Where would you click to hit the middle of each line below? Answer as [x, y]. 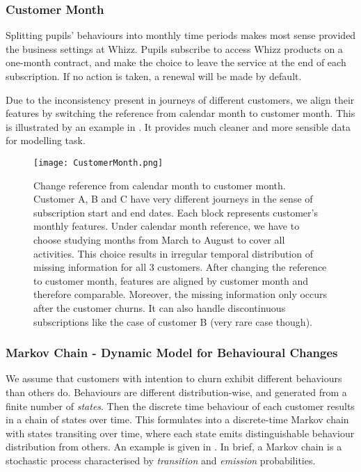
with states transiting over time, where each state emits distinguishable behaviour [180, 433]
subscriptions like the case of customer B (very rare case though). [173, 321]
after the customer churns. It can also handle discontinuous [160, 307]
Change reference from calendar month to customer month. [160, 185]
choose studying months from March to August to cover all [159, 239]
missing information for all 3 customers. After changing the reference [180, 267]
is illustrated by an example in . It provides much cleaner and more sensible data [178, 126]
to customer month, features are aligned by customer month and [171, 280]
